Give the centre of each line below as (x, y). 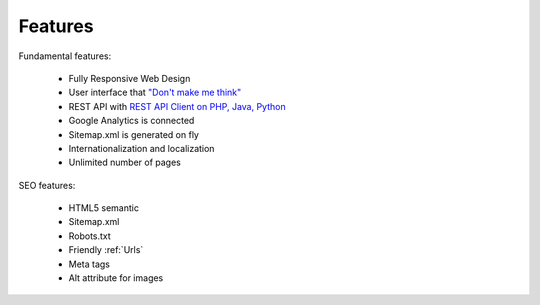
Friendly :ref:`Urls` (106, 250)
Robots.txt (90, 236)
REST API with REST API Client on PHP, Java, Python (177, 106)
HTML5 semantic (104, 208)
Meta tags (89, 264)
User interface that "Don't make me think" (155, 92)
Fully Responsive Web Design (129, 78)
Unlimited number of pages (125, 162)
